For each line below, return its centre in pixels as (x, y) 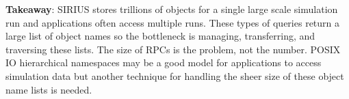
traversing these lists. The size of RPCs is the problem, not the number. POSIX (173, 49)
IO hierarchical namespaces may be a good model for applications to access (164, 62)
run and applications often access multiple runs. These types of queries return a (173, 22)
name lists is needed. (49, 89)
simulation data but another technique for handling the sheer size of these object (175, 75)
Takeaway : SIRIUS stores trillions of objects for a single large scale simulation (172, 9)
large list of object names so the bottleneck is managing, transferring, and (160, 36)
